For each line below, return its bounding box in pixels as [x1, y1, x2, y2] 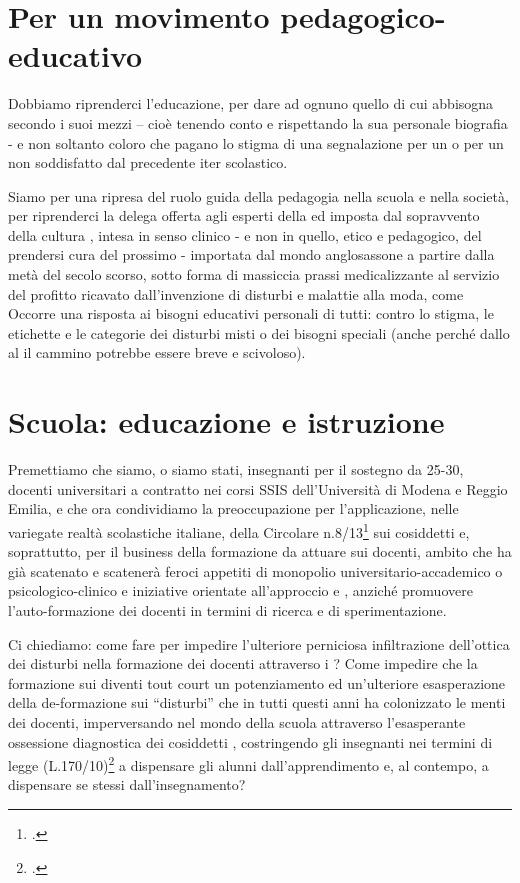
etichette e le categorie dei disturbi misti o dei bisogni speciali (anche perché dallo [8, 322, 510, 343]
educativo [8, 35, 143, 76]
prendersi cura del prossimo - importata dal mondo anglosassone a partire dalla [8, 244, 495, 265]
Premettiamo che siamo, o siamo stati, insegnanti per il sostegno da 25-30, [8, 459, 464, 480]
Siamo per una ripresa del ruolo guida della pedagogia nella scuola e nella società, [8, 185, 509, 206]
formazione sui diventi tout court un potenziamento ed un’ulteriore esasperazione [8, 672, 506, 693]
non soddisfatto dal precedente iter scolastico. [8, 152, 288, 173]
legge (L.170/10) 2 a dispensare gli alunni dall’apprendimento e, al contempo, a [8, 752, 489, 775]
